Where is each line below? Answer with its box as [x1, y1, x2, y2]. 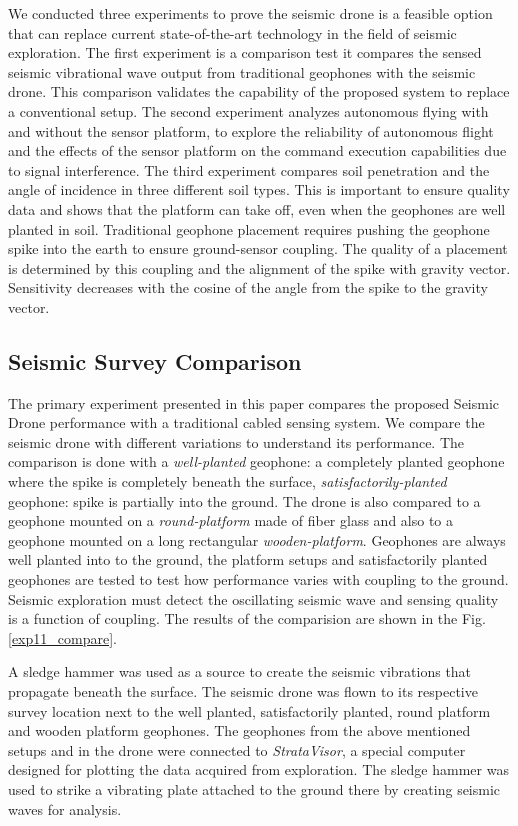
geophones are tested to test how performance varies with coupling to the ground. [8, 569, 509, 590]
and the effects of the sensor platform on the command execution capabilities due [8, 140, 507, 161]
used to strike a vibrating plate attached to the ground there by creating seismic [8, 778, 501, 799]
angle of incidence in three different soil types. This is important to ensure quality [8, 179, 510, 200]
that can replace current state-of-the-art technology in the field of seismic [8, 22, 457, 43]
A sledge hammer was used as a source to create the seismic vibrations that [8, 661, 472, 682]
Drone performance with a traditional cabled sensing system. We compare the [8, 412, 485, 433]
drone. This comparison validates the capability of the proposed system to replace [8, 81, 510, 102]
